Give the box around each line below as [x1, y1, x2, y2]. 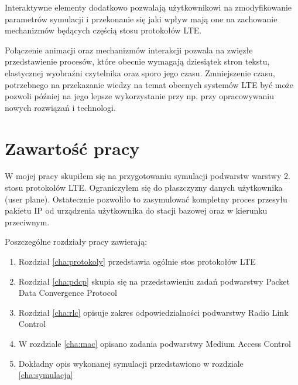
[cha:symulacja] [18, 369, 73, 381]
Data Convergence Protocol [18, 286, 117, 299]
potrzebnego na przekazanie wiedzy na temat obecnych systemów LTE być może [5, 78, 293, 90]
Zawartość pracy [5, 136, 140, 160]
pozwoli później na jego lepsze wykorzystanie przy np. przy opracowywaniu [5, 90, 274, 102]
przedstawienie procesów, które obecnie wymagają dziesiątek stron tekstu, [5, 55, 270, 67]
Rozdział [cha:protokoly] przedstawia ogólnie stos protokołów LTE [18, 255, 256, 268]
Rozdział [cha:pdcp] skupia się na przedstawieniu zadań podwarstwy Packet [18, 275, 290, 287]
